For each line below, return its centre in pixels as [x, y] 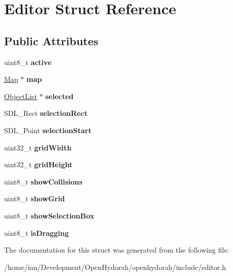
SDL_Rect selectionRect [46, 113]
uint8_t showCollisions [43, 181]
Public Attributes [51, 40]
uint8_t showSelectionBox [49, 215]
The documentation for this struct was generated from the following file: [117, 250]
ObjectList [21, 96]
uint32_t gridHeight [38, 164]
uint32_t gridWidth [38, 147]
